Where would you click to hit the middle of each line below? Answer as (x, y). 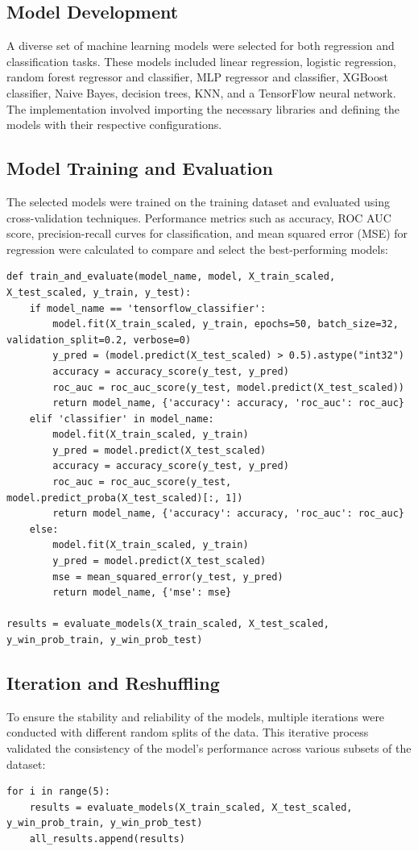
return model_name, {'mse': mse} (142, 593)
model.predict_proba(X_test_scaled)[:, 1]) (125, 498)
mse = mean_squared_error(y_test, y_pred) (168, 577)
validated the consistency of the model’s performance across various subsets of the (209, 747)
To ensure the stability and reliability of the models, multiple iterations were (196, 716)
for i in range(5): (58, 792)
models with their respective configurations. (114, 125)
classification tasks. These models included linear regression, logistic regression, (202, 61)
